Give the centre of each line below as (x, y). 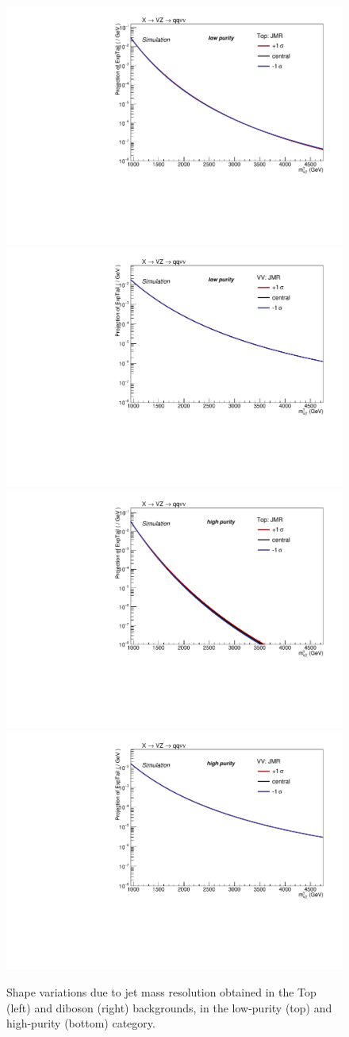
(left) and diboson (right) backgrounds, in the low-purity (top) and (169, 1007)
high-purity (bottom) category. (81, 1023)
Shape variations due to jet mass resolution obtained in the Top (161, 992)
